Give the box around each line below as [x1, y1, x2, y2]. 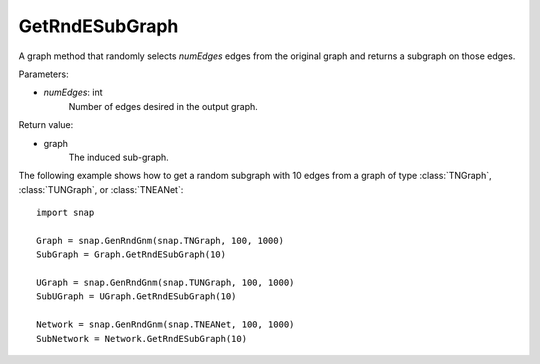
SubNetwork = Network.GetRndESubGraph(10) [36, 333, 248, 344]
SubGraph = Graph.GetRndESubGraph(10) [36, 249, 227, 260]
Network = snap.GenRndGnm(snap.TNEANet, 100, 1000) [36, 319, 295, 330]
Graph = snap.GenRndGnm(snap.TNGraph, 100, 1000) [36, 235, 285, 246]
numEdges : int [43, 86, 104, 99]
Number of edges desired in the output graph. [68, 100, 259, 112]
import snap [36, 207, 95, 219]
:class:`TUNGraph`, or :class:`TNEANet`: [18, 183, 184, 195]
